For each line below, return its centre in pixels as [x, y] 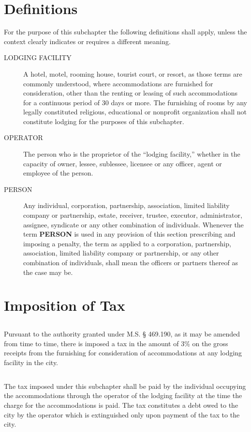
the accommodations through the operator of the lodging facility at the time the [123, 395]
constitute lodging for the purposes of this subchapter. [104, 121]
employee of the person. [58, 173]
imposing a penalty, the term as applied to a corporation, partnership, [127, 243]
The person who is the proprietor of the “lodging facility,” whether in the [132, 154]
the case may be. [48, 272]
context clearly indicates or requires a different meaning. [87, 41]
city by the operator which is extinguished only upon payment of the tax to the [122, 414]
